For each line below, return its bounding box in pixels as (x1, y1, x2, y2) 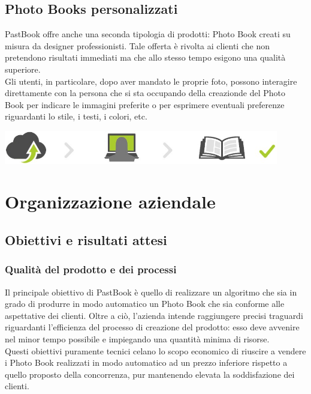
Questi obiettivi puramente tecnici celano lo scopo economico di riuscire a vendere (5, 344, 306, 357)
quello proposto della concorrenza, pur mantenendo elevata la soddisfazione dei (5, 368, 295, 380)
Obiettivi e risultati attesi (5, 230, 167, 249)
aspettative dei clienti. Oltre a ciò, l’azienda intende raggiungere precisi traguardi (5, 309, 303, 321)
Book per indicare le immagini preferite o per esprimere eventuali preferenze (5, 98, 285, 111)
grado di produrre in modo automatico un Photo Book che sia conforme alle (5, 297, 285, 310)
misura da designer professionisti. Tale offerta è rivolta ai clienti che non (5, 39, 270, 52)
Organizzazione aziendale (5, 189, 216, 214)
